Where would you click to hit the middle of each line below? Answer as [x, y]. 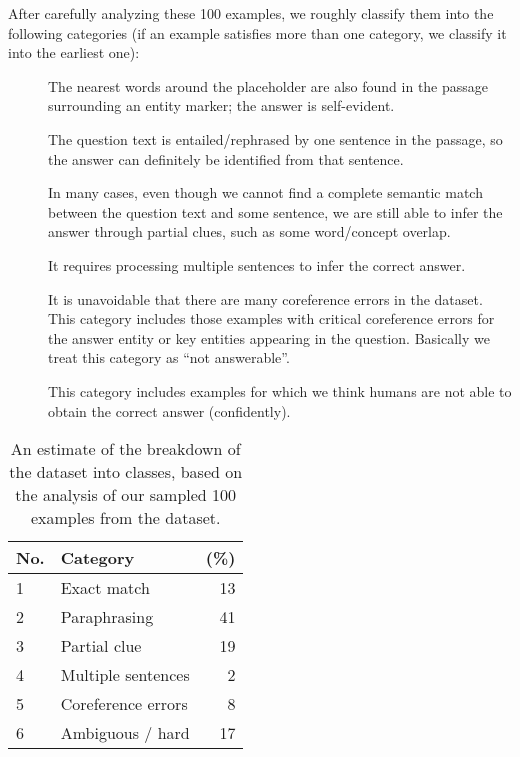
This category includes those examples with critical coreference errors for [271, 318]
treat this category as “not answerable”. [169, 357]
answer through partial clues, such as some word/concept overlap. [249, 231]
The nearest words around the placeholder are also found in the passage [268, 85]
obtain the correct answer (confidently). [169, 410]
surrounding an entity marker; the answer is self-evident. [221, 105]
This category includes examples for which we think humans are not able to [280, 390]
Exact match [105, 588]
